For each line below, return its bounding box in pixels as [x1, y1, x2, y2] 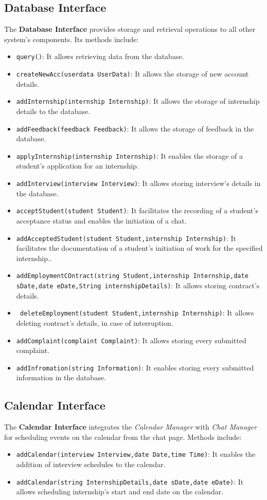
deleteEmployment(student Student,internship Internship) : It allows [20, 307, 254, 318]
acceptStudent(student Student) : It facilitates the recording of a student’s [16, 205, 258, 216]
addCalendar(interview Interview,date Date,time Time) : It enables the [16, 449, 256, 459]
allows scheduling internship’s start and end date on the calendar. [16, 486, 224, 497]
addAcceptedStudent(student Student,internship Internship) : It [16, 232, 236, 243]
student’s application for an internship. [16, 160, 139, 171]
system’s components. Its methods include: [4, 33, 139, 44]
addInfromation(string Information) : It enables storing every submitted [16, 362, 254, 373]
